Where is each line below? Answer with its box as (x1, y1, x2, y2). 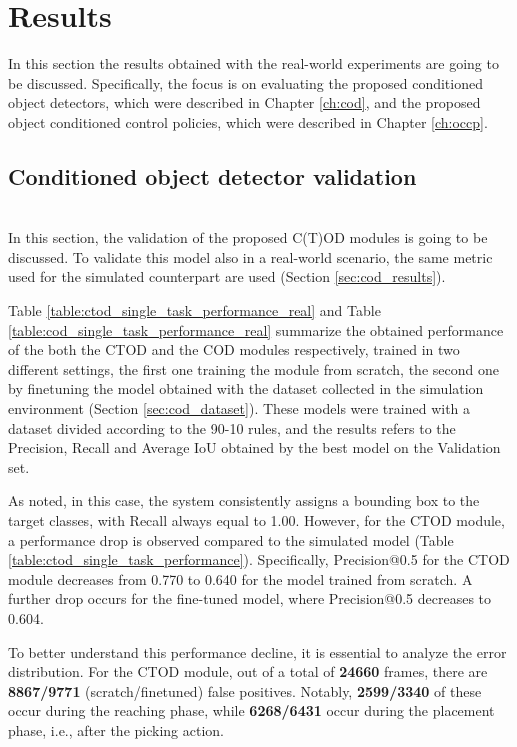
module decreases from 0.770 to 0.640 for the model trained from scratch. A (8, 568, 473, 589)
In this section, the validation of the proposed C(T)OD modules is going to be (8, 227, 488, 248)
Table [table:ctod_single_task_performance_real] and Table (8, 300, 381, 321)
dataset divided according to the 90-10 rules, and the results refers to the (8, 417, 456, 438)
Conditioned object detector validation (8, 160, 417, 191)
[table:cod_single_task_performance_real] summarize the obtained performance (8, 319, 504, 340)
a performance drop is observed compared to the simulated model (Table (8, 529, 454, 550)
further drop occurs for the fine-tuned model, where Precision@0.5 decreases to (8, 588, 492, 609)
